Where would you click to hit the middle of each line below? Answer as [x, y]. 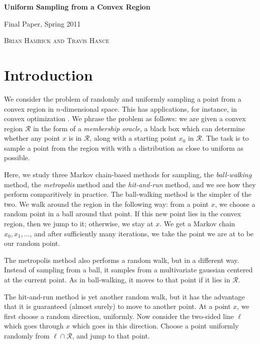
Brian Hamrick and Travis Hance [57, 40]
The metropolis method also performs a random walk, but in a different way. [122, 260]
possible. [17, 157]
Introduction [48, 74]
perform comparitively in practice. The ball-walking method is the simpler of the [128, 194]
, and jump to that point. [111, 335]
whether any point [32, 138]
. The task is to [225, 138]
